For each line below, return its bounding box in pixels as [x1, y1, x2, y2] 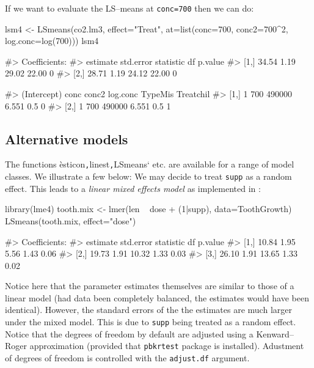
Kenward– [256, 327, 294, 340]
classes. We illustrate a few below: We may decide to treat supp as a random [5, 170, 292, 183]
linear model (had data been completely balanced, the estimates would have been [5, 291, 309, 304]
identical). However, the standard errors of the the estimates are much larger [5, 303, 292, 316]
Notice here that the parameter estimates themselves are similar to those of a [5, 279, 294, 292]
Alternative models [5, 129, 128, 148]
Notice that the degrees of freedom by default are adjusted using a [5, 327, 254, 340]
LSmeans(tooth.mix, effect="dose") [5, 214, 136, 227]
